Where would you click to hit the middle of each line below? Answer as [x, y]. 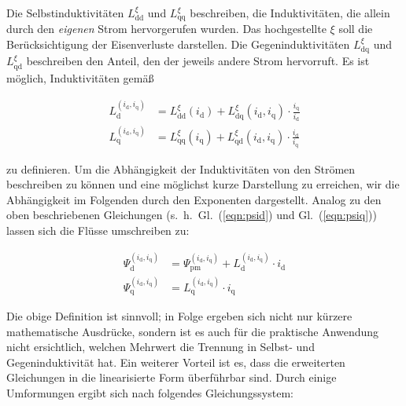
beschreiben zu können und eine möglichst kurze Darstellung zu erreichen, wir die [203, 184]
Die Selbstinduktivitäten [65, 13]
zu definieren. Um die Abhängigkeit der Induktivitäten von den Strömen [181, 168]
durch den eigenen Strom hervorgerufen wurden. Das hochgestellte [166, 29]
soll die [356, 29]
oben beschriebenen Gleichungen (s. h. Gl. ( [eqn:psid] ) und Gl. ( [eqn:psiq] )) [192, 215]
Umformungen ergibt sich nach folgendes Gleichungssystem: [150, 393]
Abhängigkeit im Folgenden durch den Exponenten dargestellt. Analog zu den [194, 199]
